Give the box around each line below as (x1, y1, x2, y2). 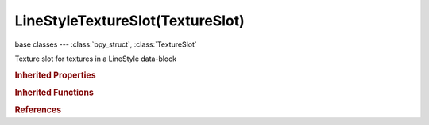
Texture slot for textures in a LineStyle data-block (14, 54, 177, 63)
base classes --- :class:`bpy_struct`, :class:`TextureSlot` (14, 40, 198, 49)
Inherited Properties (14, 70, 97, 81)
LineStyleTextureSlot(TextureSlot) (14, 12, 245, 29)
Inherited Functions (14, 87, 95, 98)
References (14, 104, 62, 116)
